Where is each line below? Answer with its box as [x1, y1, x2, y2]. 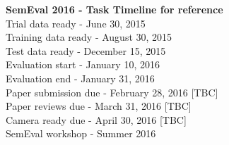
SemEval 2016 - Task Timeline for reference [6, 2, 223, 16]
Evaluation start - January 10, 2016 [6, 57, 160, 72]
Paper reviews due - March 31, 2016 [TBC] [6, 99, 192, 113]
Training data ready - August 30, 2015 [6, 30, 172, 44]
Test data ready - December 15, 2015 [6, 43, 166, 58]
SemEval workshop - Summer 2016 [6, 126, 156, 141]
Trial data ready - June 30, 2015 [6, 15, 146, 30]
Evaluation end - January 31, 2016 [6, 70, 155, 85]
